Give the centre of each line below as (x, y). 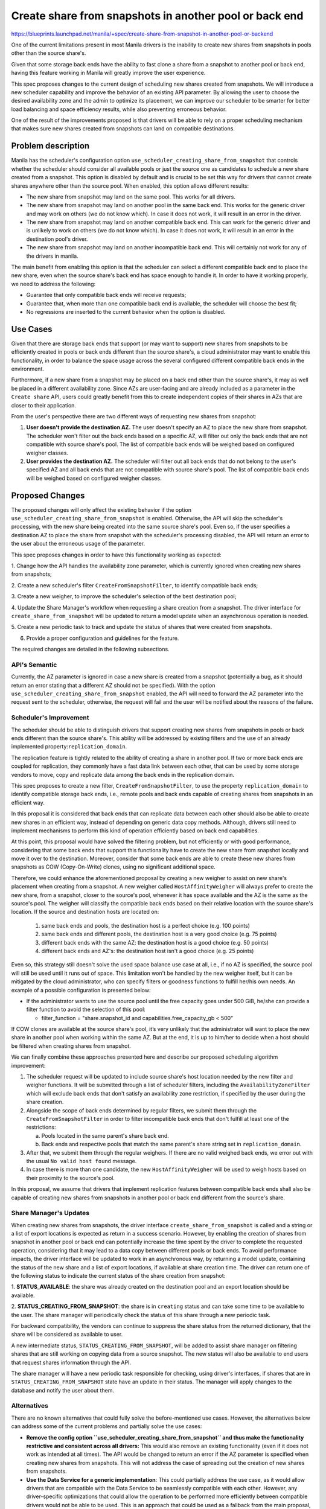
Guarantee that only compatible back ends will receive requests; (106, 295)
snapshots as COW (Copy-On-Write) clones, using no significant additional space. (113, 867)
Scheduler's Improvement (50, 718)
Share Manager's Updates (50, 1213)
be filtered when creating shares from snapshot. (71, 1046)
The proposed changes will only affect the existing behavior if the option (101, 509)
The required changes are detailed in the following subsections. (90, 649)
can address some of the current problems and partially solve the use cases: (107, 1426)
